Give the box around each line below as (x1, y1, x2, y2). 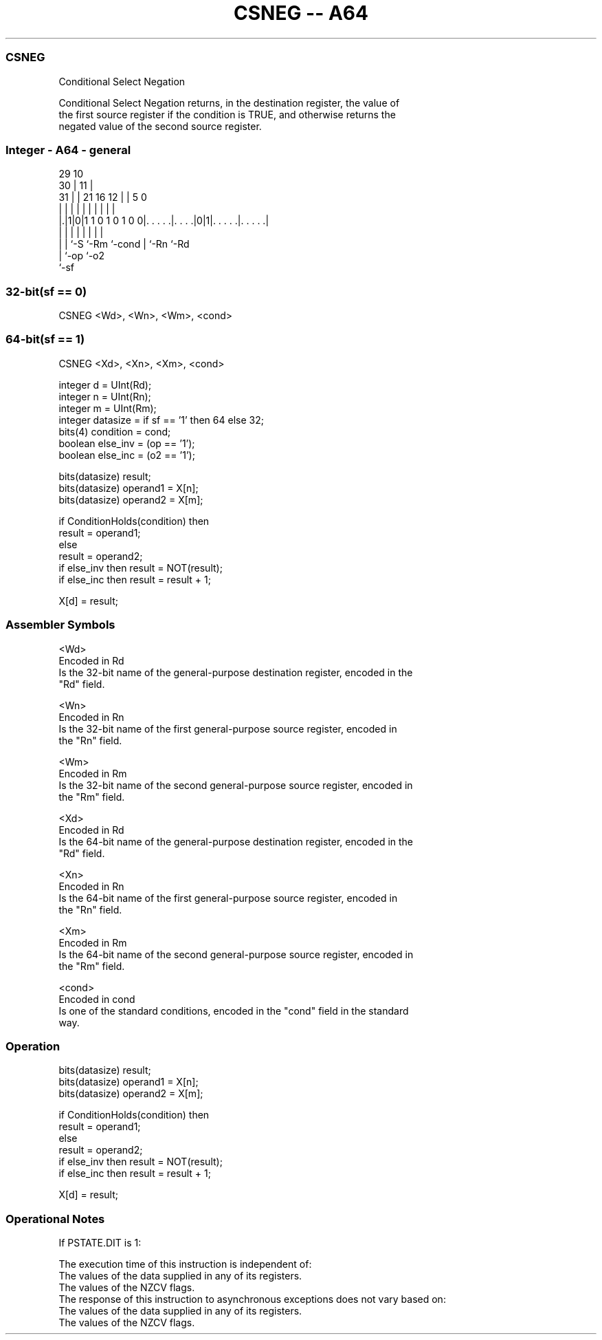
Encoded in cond (58, 993, 135, 1005)
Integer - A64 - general (5, 142, 131, 157)
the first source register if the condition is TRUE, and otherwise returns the (58, 108, 396, 120)
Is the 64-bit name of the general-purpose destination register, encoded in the (58, 835, 414, 847)
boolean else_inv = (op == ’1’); (58, 437, 195, 449)
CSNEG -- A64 (234, 1, 368, 25)
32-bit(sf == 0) (5, 284, 87, 299)
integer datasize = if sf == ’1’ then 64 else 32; (58, 413, 264, 426)
